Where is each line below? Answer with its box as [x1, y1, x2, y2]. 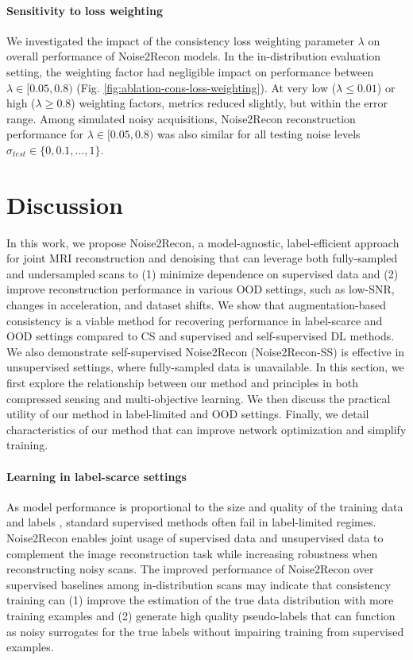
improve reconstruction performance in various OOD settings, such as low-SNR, [6, 281, 395, 297]
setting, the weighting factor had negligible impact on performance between [6, 63, 374, 80]
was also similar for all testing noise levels [156, 126, 361, 142]
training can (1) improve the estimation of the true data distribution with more [6, 592, 394, 608]
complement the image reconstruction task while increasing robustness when [6, 545, 378, 561]
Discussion [6, 188, 123, 220]
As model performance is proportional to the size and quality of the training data [6, 498, 403, 514]
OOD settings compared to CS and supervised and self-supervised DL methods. [6, 328, 395, 344]
